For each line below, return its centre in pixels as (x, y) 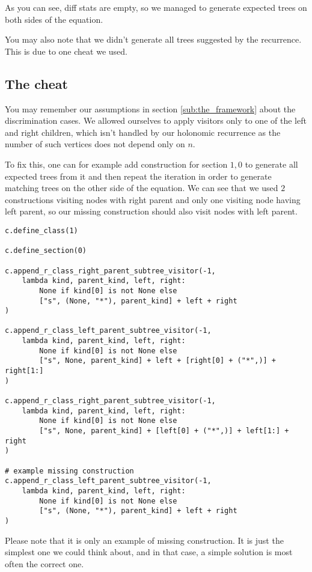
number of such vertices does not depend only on (95, 144)
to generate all (271, 164)
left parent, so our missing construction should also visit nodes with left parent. (151, 211)
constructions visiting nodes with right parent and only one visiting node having (153, 199)
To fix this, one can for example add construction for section (116, 164)
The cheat (36, 83)
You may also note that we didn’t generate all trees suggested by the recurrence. (153, 39)
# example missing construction (69, 471)
